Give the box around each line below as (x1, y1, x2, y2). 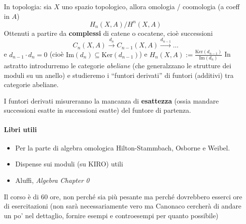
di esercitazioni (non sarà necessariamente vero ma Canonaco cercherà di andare (4, 201, 242, 211)
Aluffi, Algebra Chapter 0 (15, 175, 89, 185)
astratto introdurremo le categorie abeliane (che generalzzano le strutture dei (4, 60, 232, 71)
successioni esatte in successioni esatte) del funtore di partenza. (4, 105, 191, 115)
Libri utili (4, 124, 37, 134)
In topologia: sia (4, 1, 52, 11)
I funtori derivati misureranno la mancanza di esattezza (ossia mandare (4, 95, 219, 105)
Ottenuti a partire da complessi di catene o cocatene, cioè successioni (4, 28, 213, 38)
